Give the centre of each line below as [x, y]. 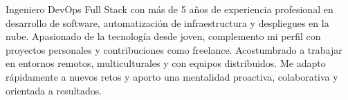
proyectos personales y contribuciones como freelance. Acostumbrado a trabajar [174, 49]
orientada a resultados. [54, 90]
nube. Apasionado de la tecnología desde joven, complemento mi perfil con [163, 36]
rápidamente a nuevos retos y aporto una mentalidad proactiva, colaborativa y [172, 76]
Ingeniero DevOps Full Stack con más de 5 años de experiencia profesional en [170, 9]
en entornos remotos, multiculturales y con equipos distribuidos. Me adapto [166, 63]
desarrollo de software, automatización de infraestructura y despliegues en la [167, 22]
